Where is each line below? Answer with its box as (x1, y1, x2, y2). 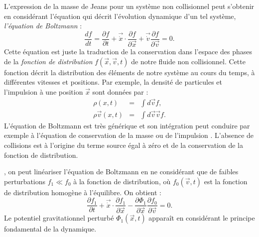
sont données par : (92, 86, 148, 97)
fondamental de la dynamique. (4, 224, 97, 234)
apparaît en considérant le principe (148, 213, 255, 223)
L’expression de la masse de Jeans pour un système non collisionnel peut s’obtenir (4, 1, 255, 11)
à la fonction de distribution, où (73, 176, 171, 186)
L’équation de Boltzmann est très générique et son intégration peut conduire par (4, 120, 250, 130)
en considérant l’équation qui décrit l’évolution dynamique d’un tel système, (4, 10, 236, 21)
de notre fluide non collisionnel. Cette (131, 56, 246, 66)
